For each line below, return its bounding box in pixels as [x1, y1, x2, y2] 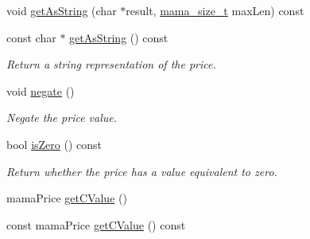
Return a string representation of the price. [6, 56, 216, 72]
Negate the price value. [6, 109, 118, 126]
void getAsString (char [6, 2, 117, 18]
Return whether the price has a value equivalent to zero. [6, 163, 277, 179]
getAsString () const [69, 29, 169, 45]
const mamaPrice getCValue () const [6, 216, 186, 233]
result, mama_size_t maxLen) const [126, 2, 304, 18]
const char [6, 29, 56, 45]
